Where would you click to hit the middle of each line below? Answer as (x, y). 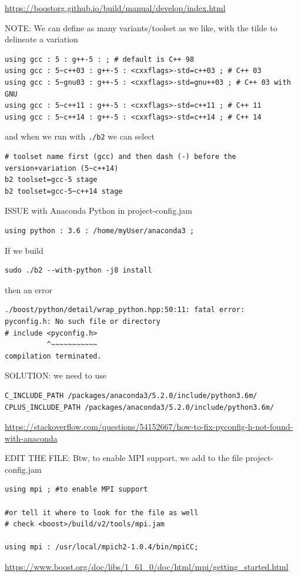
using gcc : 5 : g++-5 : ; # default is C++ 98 (100, 59)
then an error (29, 289)
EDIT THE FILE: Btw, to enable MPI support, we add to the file (124, 458)
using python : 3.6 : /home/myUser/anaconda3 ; (100, 231)
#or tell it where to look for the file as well (102, 513)
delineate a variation (41, 39)
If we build (24, 250)
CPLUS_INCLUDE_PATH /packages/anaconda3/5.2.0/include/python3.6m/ (140, 407)
